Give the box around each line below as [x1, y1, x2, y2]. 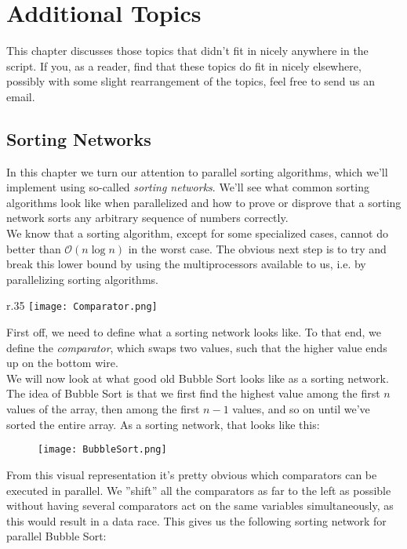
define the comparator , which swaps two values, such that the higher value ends [6, 339, 387, 355]
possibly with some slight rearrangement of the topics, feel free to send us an [6, 73, 376, 89]
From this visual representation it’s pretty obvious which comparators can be [6, 466, 377, 482]
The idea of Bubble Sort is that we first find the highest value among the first [6, 385, 380, 402]
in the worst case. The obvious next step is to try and [128, 240, 387, 256]
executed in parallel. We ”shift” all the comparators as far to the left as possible [6, 482, 391, 498]
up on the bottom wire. [6, 354, 118, 371]
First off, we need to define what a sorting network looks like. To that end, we [6, 324, 382, 340]
